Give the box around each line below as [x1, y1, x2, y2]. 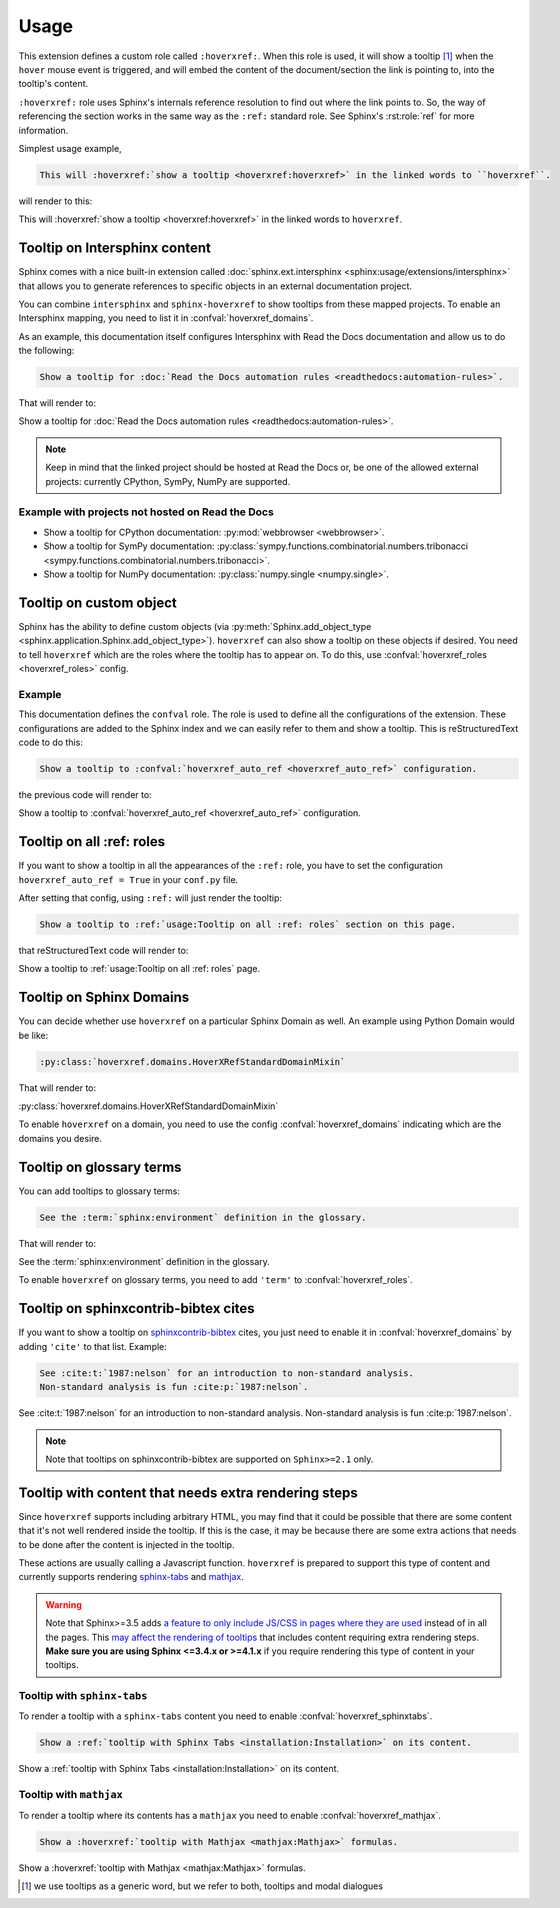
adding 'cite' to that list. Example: [18, 1340, 167, 1352]
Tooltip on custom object [18, 594, 177, 611]
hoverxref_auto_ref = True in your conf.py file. [18, 873, 239, 885]
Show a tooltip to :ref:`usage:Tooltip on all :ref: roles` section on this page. [39, 918, 457, 930]
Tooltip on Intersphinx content [18, 240, 212, 257]
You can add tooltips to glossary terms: [18, 1185, 180, 1197]
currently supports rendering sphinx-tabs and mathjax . [18, 1571, 245, 1583]
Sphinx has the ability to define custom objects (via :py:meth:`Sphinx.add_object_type [18, 620, 372, 632]
